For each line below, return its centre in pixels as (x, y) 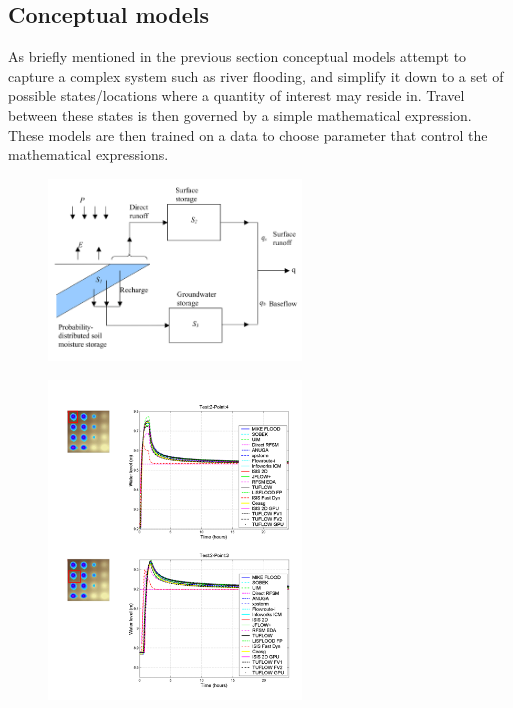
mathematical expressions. (88, 154)
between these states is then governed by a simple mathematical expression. (240, 114)
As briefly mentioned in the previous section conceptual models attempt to (237, 56)
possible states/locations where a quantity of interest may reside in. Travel (236, 95)
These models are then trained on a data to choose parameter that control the (248, 134)
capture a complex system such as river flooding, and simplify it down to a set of (256, 75)
